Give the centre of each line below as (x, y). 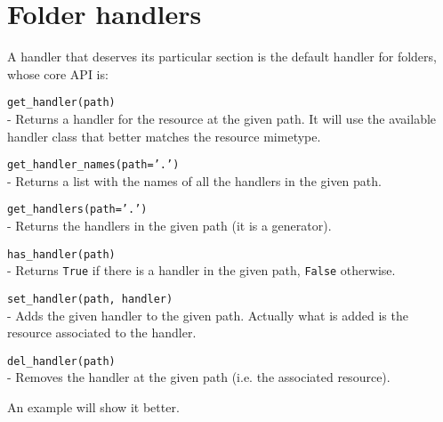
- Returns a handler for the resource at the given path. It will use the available (222, 118)
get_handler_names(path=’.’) (93, 165)
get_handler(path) (61, 103)
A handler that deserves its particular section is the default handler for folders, (222, 57)
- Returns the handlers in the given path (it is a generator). (169, 226)
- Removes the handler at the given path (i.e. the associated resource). (199, 377)
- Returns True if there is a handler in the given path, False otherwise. (201, 270)
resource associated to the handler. (102, 333)
